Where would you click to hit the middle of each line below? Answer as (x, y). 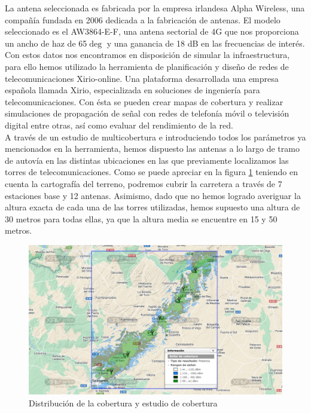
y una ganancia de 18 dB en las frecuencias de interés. (206, 43)
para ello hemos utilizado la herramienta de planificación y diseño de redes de (147, 66)
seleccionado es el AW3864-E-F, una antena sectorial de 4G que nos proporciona (152, 31)
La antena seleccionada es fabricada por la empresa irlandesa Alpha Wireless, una (155, 8)
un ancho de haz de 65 (46, 43)
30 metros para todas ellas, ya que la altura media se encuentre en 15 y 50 (141, 218)
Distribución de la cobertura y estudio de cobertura (123, 403)
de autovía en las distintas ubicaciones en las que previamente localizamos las (147, 160)
